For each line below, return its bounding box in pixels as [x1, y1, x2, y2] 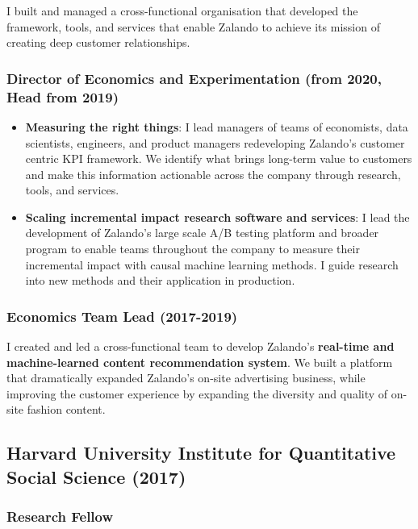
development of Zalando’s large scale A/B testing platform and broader [25, 224, 379, 241]
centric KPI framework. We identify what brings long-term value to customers [25, 150, 412, 167]
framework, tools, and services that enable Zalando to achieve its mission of [6, 18, 380, 35]
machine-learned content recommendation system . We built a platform [6, 353, 393, 370]
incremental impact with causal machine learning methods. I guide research [25, 256, 399, 273]
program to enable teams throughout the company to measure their [25, 240, 360, 257]
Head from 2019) [6, 86, 119, 106]
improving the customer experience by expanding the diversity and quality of [6, 385, 388, 402]
